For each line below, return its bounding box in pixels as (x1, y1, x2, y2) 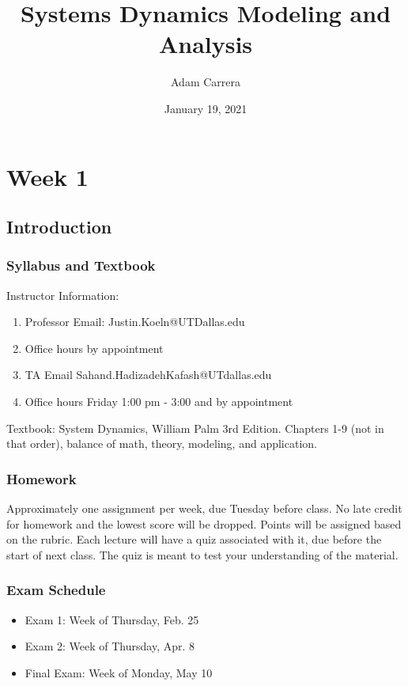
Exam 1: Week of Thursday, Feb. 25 (25, 611, 199, 627)
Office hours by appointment (25, 339, 164, 356)
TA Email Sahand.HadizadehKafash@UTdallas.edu (25, 366, 272, 383)
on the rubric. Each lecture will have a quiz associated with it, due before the (6, 531, 382, 548)
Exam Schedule (6, 580, 106, 600)
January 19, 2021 (164, 100, 247, 116)
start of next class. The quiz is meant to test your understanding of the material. (6, 546, 399, 563)
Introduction (6, 214, 112, 239)
